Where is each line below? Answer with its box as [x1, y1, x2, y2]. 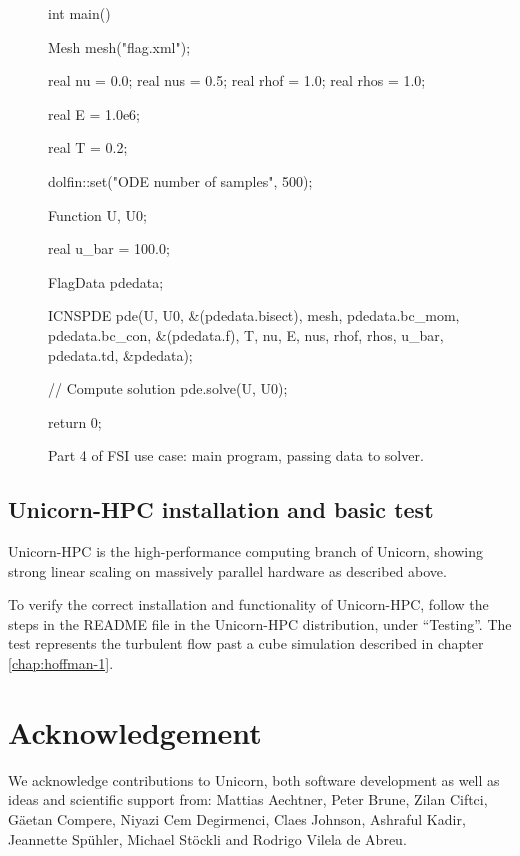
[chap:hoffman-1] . [8, 653, 114, 674]
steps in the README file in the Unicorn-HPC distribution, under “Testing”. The [8, 613, 512, 634]
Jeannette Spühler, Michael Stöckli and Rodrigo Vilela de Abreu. [8, 828, 407, 849]
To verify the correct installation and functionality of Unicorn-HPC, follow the [8, 594, 489, 615]
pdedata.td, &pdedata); [48, 344, 193, 365]
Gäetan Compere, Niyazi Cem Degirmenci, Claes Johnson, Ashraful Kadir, [8, 808, 466, 829]
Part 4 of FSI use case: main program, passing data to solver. [48, 445, 424, 466]
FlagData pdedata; [48, 271, 164, 292]
